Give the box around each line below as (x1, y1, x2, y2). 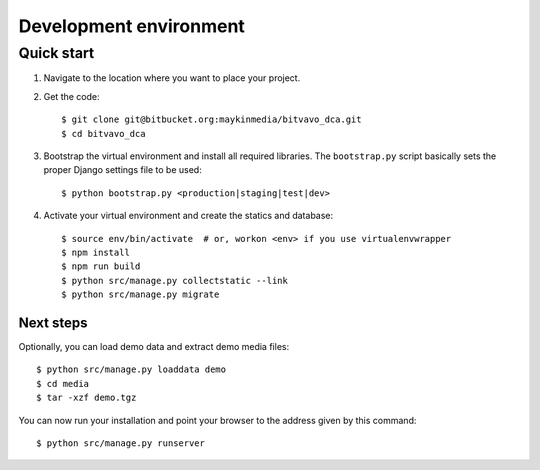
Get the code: (43, 90, 100, 102)
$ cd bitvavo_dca (61, 128, 146, 139)
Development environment (18, 15, 245, 37)
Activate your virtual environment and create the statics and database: (43, 210, 334, 222)
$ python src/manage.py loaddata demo (36, 364, 227, 375)
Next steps (18, 314, 88, 331)
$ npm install (61, 246, 130, 258)
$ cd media (36, 378, 90, 389)
